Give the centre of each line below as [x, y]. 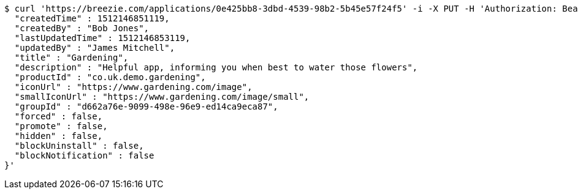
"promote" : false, [61, 126]
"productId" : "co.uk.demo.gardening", [110, 77]
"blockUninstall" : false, [79, 146]
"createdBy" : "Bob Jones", [82, 28]
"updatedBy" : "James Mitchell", [95, 48]
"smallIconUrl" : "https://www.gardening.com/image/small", [162, 97]
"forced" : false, [59, 116]
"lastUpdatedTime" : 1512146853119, [102, 38]
